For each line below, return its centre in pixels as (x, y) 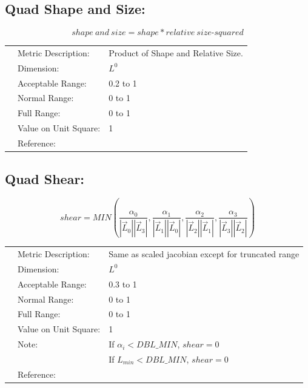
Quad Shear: (45, 178)
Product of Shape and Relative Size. (176, 52)
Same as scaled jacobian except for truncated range (204, 254)
